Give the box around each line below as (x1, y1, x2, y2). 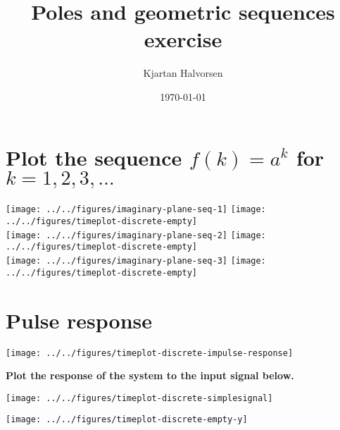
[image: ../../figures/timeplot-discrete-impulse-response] (6, 348, 294, 358)
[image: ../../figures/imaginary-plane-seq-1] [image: (6, 204, 266, 215)
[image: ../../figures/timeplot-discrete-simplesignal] (6, 393, 273, 403)
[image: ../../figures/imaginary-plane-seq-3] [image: (6, 256, 266, 266)
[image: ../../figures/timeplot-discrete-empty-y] (6, 414, 248, 425)
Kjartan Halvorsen (143, 66, 223, 80)
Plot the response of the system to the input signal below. (6, 368, 294, 383)
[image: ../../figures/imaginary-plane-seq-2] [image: (6, 230, 266, 240)
